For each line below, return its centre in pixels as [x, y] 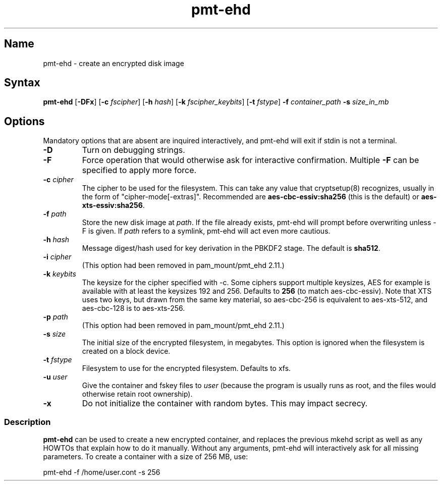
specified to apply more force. [139, 170]
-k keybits [60, 274]
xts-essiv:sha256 [112, 205]
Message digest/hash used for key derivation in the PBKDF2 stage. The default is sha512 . [231, 248]
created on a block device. [126, 351]
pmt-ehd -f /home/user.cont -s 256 [102, 472]
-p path [56, 317]
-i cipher [57, 257]
